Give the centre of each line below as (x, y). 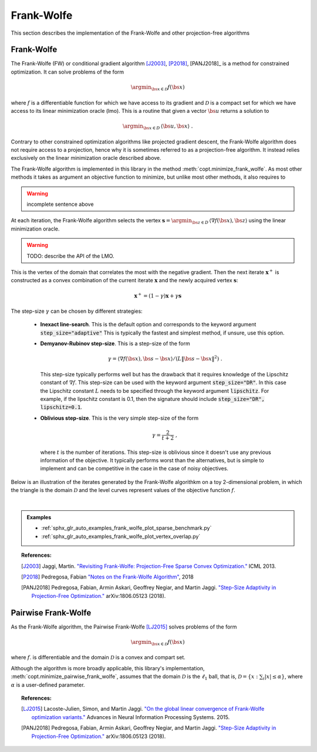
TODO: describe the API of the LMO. (70, 256)
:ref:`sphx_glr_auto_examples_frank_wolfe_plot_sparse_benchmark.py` (127, 528)
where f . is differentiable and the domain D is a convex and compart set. (98, 657)
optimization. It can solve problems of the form (68, 72)
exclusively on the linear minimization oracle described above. (86, 158)
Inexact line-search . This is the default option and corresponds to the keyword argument (148, 325)
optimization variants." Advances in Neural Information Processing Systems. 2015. (131, 717)
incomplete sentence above (60, 204)
